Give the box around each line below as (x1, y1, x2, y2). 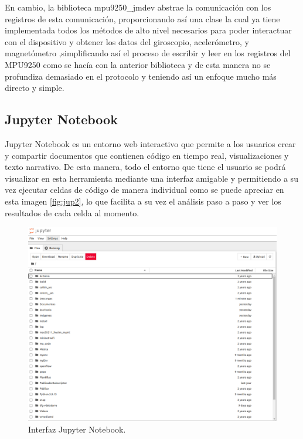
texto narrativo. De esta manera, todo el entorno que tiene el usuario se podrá (5, 161, 286, 173)
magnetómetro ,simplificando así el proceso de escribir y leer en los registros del (5, 47, 291, 59)
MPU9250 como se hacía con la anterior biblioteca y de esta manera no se (5, 58, 271, 70)
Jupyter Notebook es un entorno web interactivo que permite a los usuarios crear (5, 137, 296, 149)
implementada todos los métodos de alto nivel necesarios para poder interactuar (5, 24, 292, 36)
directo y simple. (5, 81, 64, 94)
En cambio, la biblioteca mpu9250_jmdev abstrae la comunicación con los (5, 1, 271, 13)
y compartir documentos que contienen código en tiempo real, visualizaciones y (5, 149, 289, 161)
